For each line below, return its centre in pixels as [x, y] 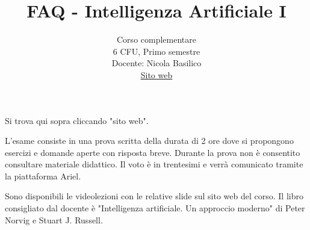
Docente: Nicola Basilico [157, 63]
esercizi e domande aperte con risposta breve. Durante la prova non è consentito [153, 152]
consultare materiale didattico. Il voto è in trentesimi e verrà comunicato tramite [154, 164]
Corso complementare [157, 39]
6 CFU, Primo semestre [157, 51]
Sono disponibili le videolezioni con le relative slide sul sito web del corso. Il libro [154, 196]
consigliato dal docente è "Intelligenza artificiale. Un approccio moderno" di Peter [155, 208]
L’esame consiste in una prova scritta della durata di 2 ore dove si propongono [149, 141]
